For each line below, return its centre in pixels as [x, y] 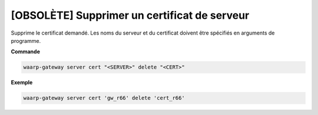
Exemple [22, 83]
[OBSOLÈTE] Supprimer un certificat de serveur [130, 15]
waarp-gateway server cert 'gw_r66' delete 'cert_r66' [104, 98]
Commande [26, 52]
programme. [26, 40]
